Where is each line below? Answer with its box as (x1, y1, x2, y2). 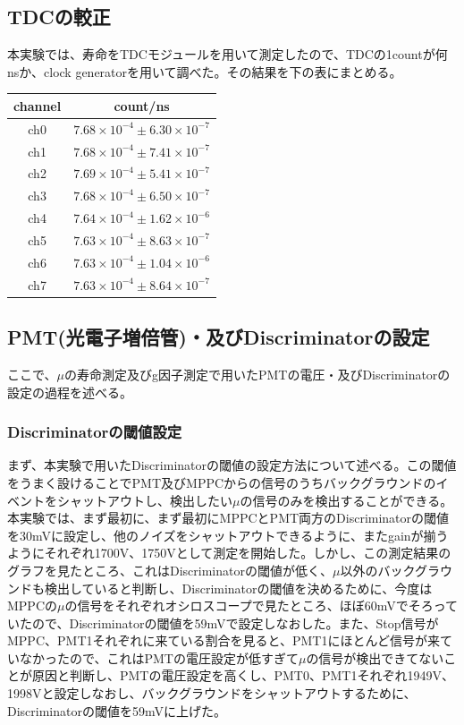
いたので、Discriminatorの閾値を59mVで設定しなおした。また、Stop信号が (7, 613, 439, 632)
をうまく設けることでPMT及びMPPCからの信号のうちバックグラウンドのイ (7, 473, 449, 491)
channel (13, 96, 62, 115)
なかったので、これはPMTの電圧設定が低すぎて (19, 648, 299, 667)
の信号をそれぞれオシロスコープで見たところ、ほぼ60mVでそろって (64, 596, 458, 615)
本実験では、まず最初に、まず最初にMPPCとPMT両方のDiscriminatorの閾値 (7, 508, 450, 527)
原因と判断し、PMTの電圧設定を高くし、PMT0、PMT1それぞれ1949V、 (31, 666, 454, 685)
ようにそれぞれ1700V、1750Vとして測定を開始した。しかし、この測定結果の (7, 543, 451, 562)
